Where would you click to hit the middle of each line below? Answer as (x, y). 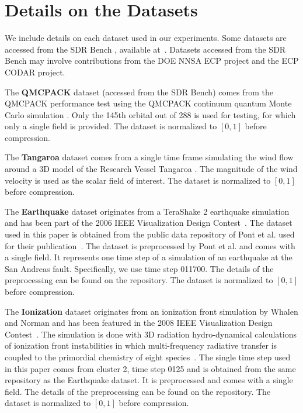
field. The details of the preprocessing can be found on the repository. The (138, 391)
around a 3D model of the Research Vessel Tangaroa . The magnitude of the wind (151, 169)
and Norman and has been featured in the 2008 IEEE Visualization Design (139, 323)
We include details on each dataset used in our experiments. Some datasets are (146, 38)
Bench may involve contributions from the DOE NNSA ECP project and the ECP (152, 61)
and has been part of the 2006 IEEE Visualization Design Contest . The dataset (149, 223)
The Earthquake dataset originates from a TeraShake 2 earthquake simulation (147, 211)
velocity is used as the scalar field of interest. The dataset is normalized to (138, 180)
